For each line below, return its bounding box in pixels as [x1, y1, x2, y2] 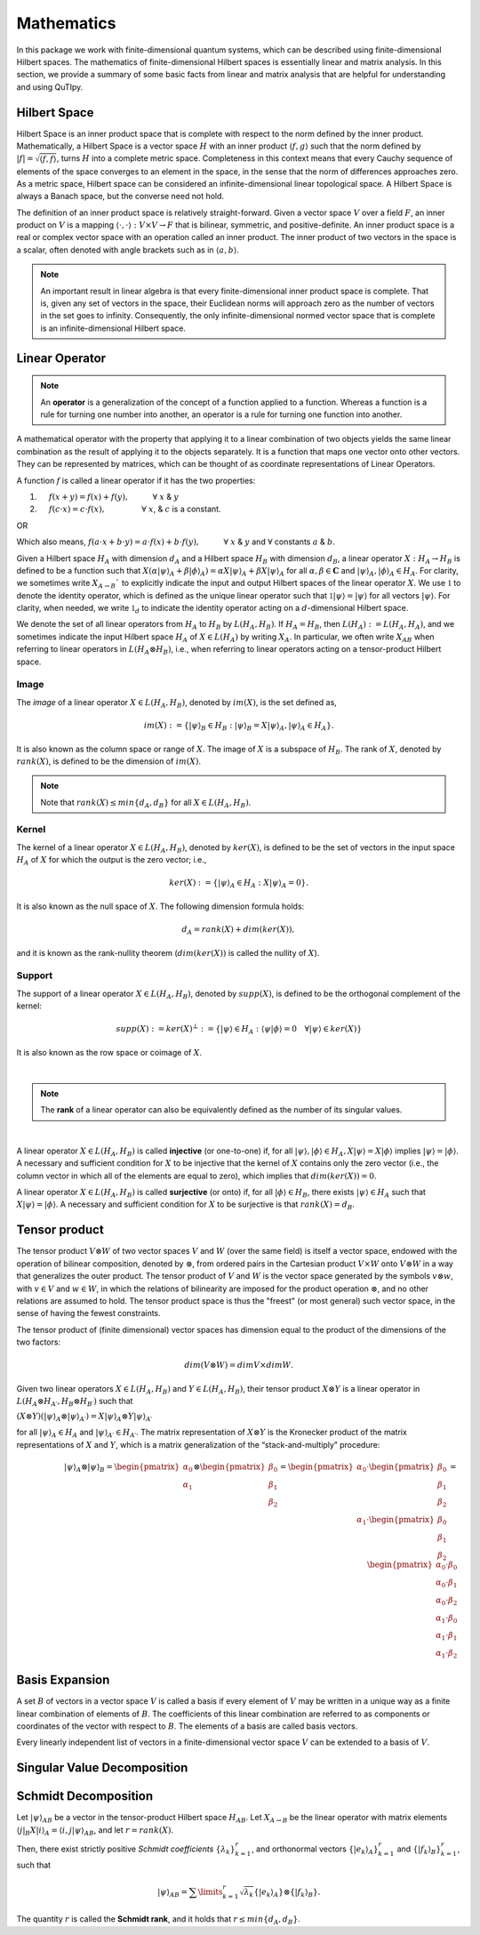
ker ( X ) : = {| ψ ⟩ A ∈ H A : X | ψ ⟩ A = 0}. [169, 878, 309, 890]
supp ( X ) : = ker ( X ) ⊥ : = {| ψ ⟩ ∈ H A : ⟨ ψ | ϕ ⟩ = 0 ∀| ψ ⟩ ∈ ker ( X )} [116, 1023, 363, 1036]
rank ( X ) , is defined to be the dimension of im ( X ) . [16, 756, 202, 767]
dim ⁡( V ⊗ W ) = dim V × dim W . [184, 1361, 293, 1370]
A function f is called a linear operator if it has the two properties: [16, 475, 256, 486]
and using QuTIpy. [16, 81, 84, 92]
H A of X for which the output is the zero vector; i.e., [16, 855, 207, 867]
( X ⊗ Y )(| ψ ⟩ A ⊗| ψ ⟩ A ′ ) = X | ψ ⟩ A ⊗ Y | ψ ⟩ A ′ [16, 1411, 153, 1424]
